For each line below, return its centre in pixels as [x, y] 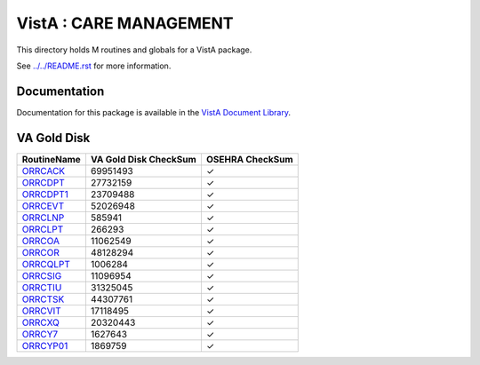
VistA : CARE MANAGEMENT [125, 23]
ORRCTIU [42, 287]
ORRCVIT [41, 311]
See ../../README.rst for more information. [94, 66]
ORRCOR [40, 252]
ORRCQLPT [46, 264]
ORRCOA [40, 241]
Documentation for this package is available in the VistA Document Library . [154, 112]
